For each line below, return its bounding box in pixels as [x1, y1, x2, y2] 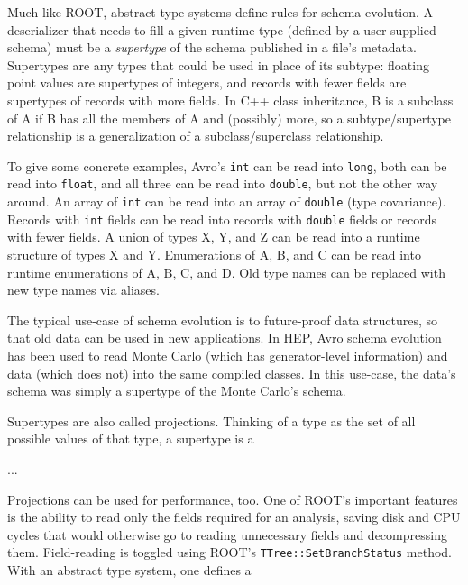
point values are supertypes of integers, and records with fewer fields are [7, 73, 407, 92]
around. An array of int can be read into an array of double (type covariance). [7, 192, 446, 211]
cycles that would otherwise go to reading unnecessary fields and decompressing [7, 525, 447, 544]
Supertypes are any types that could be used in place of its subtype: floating [7, 55, 429, 74]
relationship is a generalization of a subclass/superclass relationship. [7, 126, 384, 145]
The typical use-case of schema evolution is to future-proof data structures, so [7, 310, 438, 329]
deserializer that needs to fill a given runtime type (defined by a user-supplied [7, 20, 436, 39]
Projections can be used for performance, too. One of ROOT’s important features [7, 489, 458, 508]
